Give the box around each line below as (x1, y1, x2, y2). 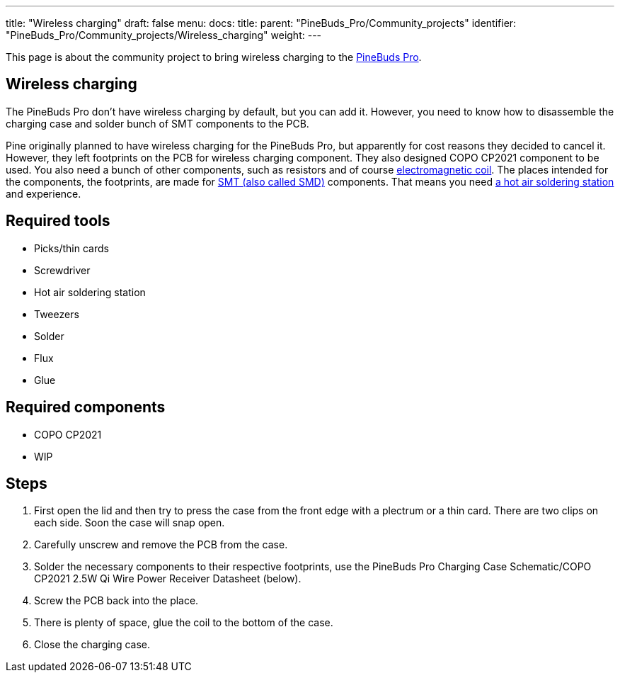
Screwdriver (34, 264, 91, 276)
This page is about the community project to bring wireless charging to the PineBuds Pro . (6, 51, 422, 63)
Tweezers (34, 307, 79, 320)
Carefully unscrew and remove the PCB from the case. (34, 538, 288, 551)
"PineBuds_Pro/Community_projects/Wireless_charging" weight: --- (6, 29, 322, 41)
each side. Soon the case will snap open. (34, 516, 225, 529)
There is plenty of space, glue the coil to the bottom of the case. (34, 616, 333, 629)
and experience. (6, 187, 81, 200)
